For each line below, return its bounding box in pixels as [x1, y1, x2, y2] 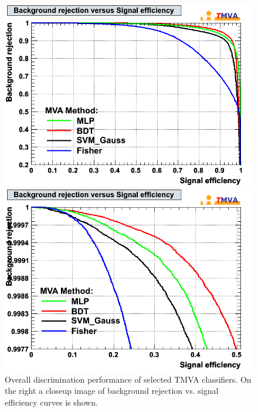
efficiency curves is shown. [5, 396, 98, 408]
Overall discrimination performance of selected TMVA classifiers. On [5, 373, 252, 385]
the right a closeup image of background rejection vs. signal [5, 384, 219, 397]
